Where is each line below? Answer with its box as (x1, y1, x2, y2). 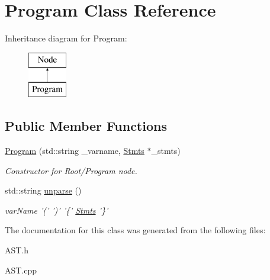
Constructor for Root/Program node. (5, 164, 137, 176)
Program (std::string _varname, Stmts (5, 144, 144, 157)
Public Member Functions (5, 117, 167, 135)
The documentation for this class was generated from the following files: (5, 224, 266, 236)
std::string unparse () (5, 184, 82, 197)
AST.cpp (5, 263, 37, 276)
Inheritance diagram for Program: (5, 32, 127, 44)
